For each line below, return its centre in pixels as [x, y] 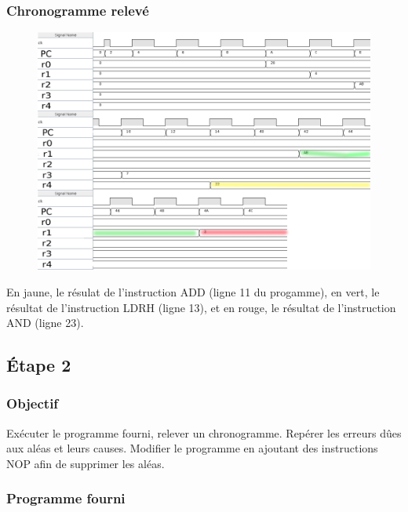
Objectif [33, 403]
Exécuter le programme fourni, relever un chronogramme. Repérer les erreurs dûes [204, 432]
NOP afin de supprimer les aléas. [86, 463]
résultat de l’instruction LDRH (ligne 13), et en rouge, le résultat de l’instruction [201, 307]
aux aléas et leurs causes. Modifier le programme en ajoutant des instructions [192, 448]
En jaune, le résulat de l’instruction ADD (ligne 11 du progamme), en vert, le [193, 291]
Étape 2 [39, 365]
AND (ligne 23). [45, 323]
